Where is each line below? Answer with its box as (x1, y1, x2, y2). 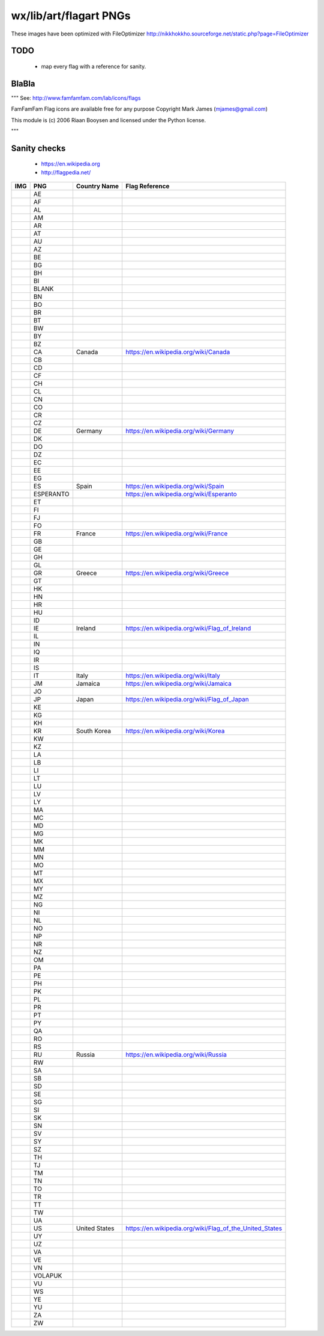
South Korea (76, 727, 111, 735)
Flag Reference (125, 182, 170, 191)
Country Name (76, 182, 119, 191)
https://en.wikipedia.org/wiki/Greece (125, 569, 229, 577)
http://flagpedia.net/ (41, 168, 91, 176)
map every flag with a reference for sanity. (41, 63, 146, 70)
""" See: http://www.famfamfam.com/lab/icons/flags (11, 94, 141, 102)
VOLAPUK (33, 1272, 62, 1280)
